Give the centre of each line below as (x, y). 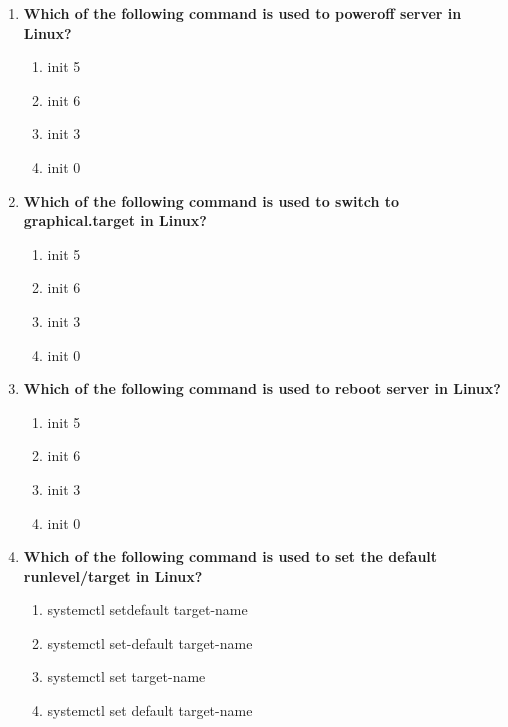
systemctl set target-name (126, 676)
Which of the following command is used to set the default (230, 556)
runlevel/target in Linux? (113, 575)
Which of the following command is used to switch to (211, 200)
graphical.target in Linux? (115, 220)
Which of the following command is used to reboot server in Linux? (262, 388)
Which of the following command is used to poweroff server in (242, 13)
